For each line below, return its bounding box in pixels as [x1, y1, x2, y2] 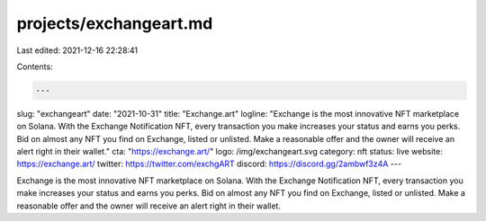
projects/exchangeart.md [16, 13, 213, 33]
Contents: [16, 61, 53, 72]
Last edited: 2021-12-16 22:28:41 [16, 45, 139, 56]
